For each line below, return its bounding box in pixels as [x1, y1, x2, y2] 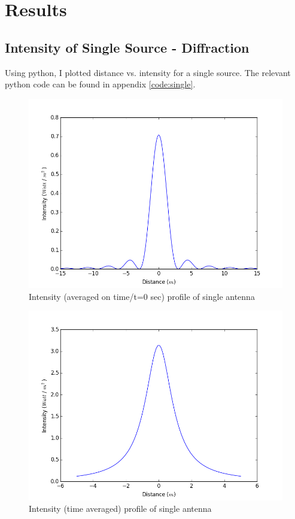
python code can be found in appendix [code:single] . [5, 78, 196, 90]
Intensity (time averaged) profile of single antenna [29, 502, 212, 515]
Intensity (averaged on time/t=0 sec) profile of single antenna [29, 290, 255, 302]
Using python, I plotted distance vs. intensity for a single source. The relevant [5, 66, 291, 78]
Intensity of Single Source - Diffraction [5, 38, 250, 56]
